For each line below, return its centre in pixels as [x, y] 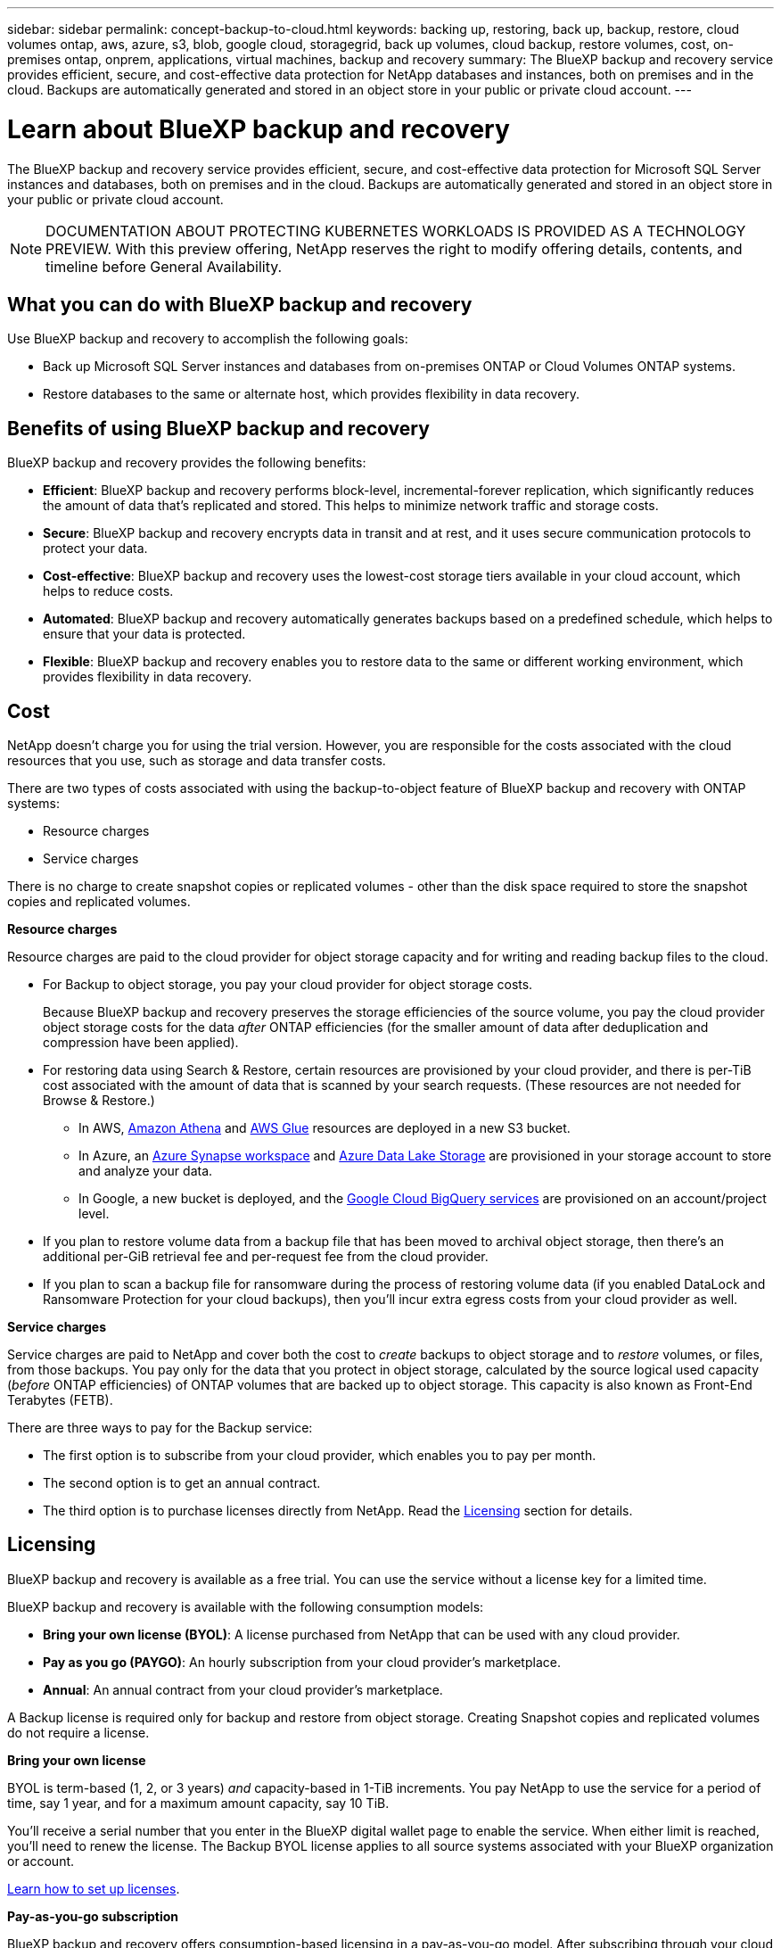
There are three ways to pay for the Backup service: [160, 1428]
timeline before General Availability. [164, 266]
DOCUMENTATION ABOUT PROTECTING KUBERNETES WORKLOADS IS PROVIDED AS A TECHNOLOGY [396, 231]
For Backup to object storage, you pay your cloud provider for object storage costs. [288, 985]
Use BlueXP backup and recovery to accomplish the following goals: [208, 339]
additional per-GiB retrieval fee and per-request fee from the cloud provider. [266, 1257]
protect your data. [95, 549]
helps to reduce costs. [108, 591]
